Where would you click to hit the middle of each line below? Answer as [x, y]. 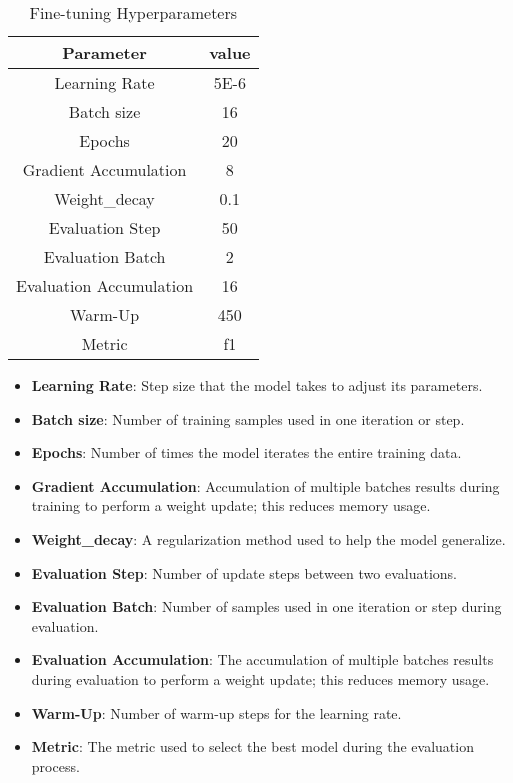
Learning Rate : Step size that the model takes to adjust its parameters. [257, 385]
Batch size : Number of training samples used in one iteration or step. [248, 418]
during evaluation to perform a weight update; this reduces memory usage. [260, 678]
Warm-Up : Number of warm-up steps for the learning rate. [216, 712]
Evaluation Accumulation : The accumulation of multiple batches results [262, 659]
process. [55, 765]
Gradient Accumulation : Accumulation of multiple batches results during [265, 485]
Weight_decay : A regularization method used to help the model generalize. [268, 538]
